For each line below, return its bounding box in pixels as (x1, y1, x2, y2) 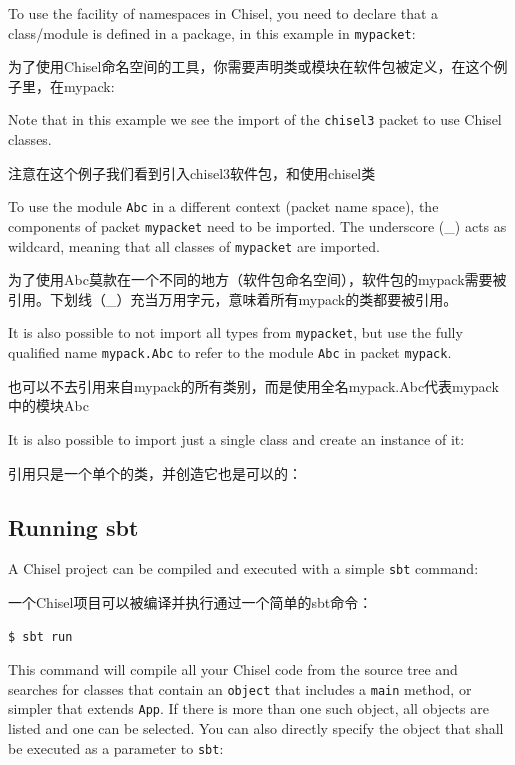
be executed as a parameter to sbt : (8, 737, 224, 758)
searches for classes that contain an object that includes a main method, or (8, 678, 472, 699)
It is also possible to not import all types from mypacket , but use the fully (8, 322, 463, 343)
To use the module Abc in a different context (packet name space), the (8, 196, 439, 217)
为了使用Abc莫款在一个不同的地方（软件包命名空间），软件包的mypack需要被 (8, 269, 507, 290)
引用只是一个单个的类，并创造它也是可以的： (8, 462, 302, 483)
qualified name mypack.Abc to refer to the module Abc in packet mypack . (8, 342, 452, 363)
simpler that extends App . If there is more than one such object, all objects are (8, 698, 489, 719)
